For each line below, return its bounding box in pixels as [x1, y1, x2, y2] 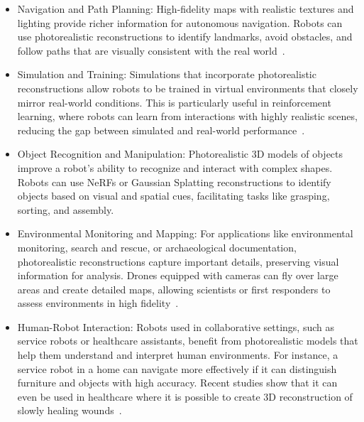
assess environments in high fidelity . [17, 296, 179, 310]
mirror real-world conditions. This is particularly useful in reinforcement [17, 94, 331, 109]
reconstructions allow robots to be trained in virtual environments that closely [17, 80, 358, 95]
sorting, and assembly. [17, 202, 114, 217]
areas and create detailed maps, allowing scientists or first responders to [17, 281, 331, 296]
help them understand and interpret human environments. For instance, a [17, 347, 338, 362]
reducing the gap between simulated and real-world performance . [17, 122, 305, 137]
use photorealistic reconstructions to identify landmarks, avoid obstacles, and [17, 29, 353, 44]
